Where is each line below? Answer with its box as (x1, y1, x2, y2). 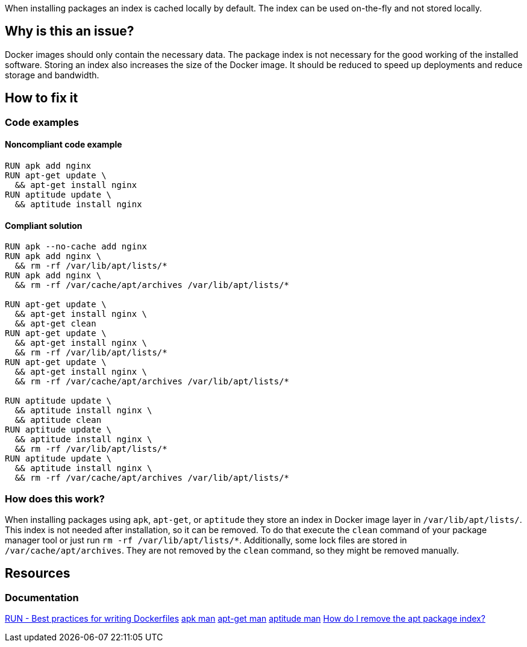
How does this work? (5, 492, 105, 505)
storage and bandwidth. (5, 69, 99, 80)
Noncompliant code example (5, 139, 122, 150)
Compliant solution (5, 220, 83, 231)
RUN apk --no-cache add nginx (5, 242, 148, 252)
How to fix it (5, 90, 78, 106)
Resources (5, 566, 70, 581)
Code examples (5, 116, 80, 128)
